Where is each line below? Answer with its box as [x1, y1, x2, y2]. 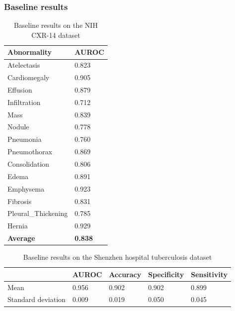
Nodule [7, 121, 29, 132]
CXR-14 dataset [31, 29, 80, 40]
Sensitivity [190, 269, 228, 279]
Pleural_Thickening [7, 208, 68, 218]
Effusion [7, 84, 32, 95]
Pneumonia [7, 134, 42, 144]
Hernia [7, 220, 28, 231]
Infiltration [7, 97, 41, 107]
